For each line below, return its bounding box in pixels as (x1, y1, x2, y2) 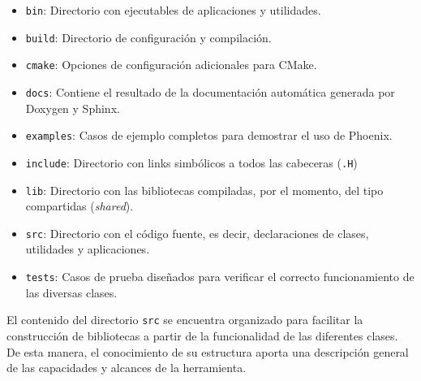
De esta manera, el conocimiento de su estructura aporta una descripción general (6, 343, 409, 360)
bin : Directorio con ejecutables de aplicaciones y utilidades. (25, 2, 321, 18)
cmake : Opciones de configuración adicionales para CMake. (25, 56, 317, 73)
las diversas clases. (25, 284, 118, 301)
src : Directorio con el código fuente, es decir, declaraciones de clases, (25, 224, 369, 241)
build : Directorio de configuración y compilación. (25, 28, 272, 45)
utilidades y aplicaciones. (25, 240, 150, 258)
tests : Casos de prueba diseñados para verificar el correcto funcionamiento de (25, 268, 415, 285)
